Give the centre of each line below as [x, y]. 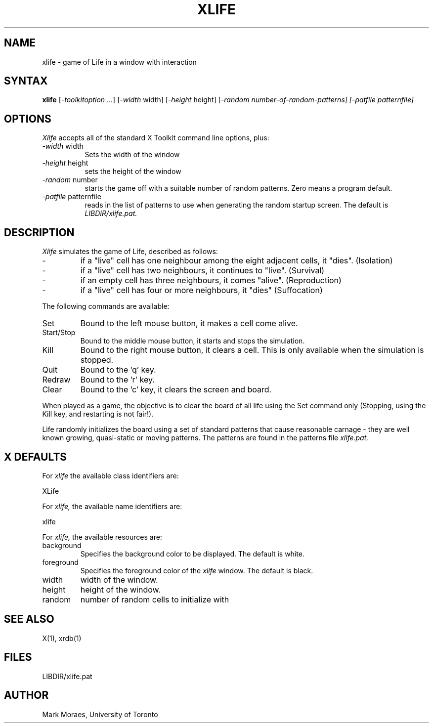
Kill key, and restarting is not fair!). [98, 414]
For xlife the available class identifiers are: [110, 475]
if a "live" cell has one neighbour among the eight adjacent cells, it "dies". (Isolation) [237, 261]
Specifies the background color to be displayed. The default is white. [192, 554]
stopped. [97, 360]
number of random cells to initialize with [155, 599]
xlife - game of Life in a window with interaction [119, 62]
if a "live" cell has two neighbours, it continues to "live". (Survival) [202, 271]
